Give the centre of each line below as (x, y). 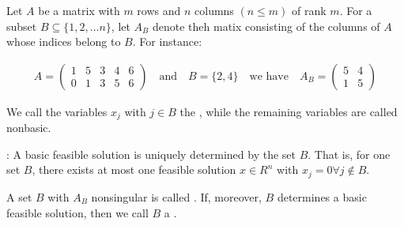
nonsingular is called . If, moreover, (176, 196)
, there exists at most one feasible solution (134, 169)
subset (22, 26)
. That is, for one (349, 154)
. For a (356, 10)
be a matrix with (79, 10)
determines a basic (322, 196)
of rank (309, 10)
